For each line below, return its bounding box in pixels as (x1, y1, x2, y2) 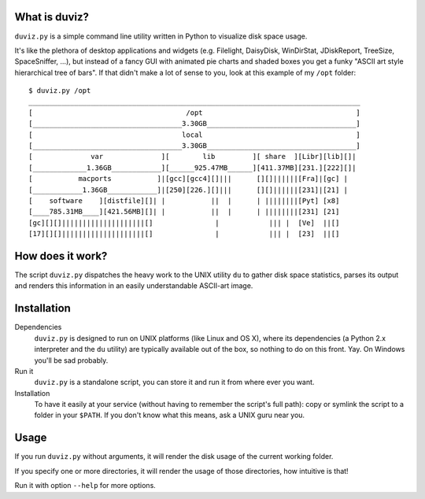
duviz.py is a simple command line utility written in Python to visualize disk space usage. (14, 31, 308, 41)
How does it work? (14, 249, 108, 263)
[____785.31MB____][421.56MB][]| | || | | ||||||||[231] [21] (28, 207, 340, 216)
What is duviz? (14, 10, 90, 24)
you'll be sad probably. (34, 355, 109, 365)
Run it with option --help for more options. (14, 481, 157, 490)
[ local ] (28, 130, 361, 139)
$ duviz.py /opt (28, 87, 91, 95)
